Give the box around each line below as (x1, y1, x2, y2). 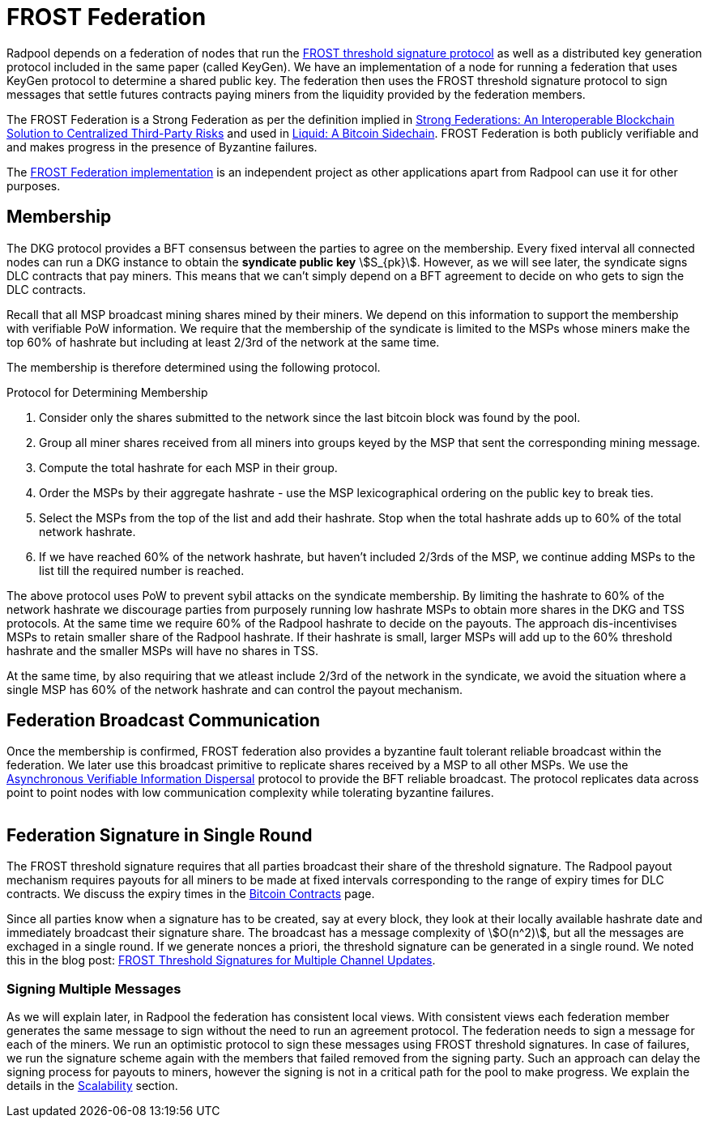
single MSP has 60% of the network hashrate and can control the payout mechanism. (6, 682, 463, 696)
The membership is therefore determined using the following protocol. (6, 360, 381, 374)
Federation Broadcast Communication (6, 710, 321, 731)
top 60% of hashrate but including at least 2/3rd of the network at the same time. (6, 334, 440, 349)
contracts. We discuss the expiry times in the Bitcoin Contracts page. (6, 887, 375, 901)
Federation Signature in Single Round (6, 824, 313, 845)
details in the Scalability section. (6, 1079, 178, 1093)
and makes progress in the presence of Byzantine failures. (6, 139, 318, 154)
